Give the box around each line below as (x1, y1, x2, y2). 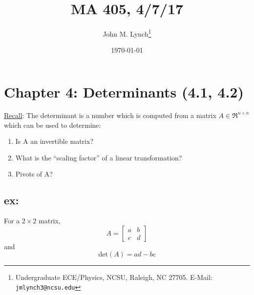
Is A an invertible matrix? (15, 136, 94, 146)
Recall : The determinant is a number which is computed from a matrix (4, 110, 216, 120)
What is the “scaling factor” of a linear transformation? (15, 152, 182, 162)
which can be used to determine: (4, 119, 101, 130)
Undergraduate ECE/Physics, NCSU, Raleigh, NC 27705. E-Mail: (15, 272, 212, 282)
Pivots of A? (15, 169, 53, 179)
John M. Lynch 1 (103, 27, 151, 39)
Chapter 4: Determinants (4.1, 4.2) (4, 81, 244, 101)
